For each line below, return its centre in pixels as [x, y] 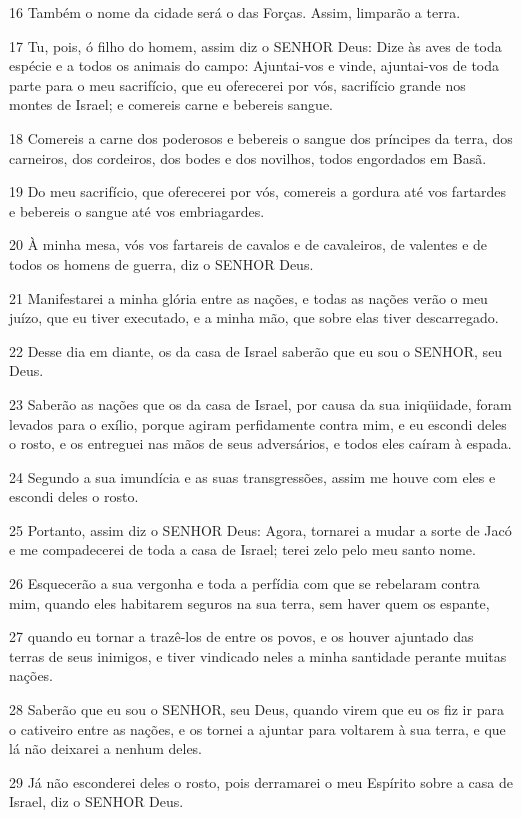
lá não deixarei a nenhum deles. [106, 748]
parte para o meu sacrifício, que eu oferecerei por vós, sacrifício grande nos [237, 84]
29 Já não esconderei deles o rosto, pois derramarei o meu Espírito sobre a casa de [261, 781]
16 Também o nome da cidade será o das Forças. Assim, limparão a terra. [235, 12]
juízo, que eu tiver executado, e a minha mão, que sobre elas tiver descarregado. [254, 317]
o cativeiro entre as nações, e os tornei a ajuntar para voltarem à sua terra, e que [257, 728]
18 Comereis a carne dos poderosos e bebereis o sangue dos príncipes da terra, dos [261, 137]
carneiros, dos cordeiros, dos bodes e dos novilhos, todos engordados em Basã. [248, 157]
